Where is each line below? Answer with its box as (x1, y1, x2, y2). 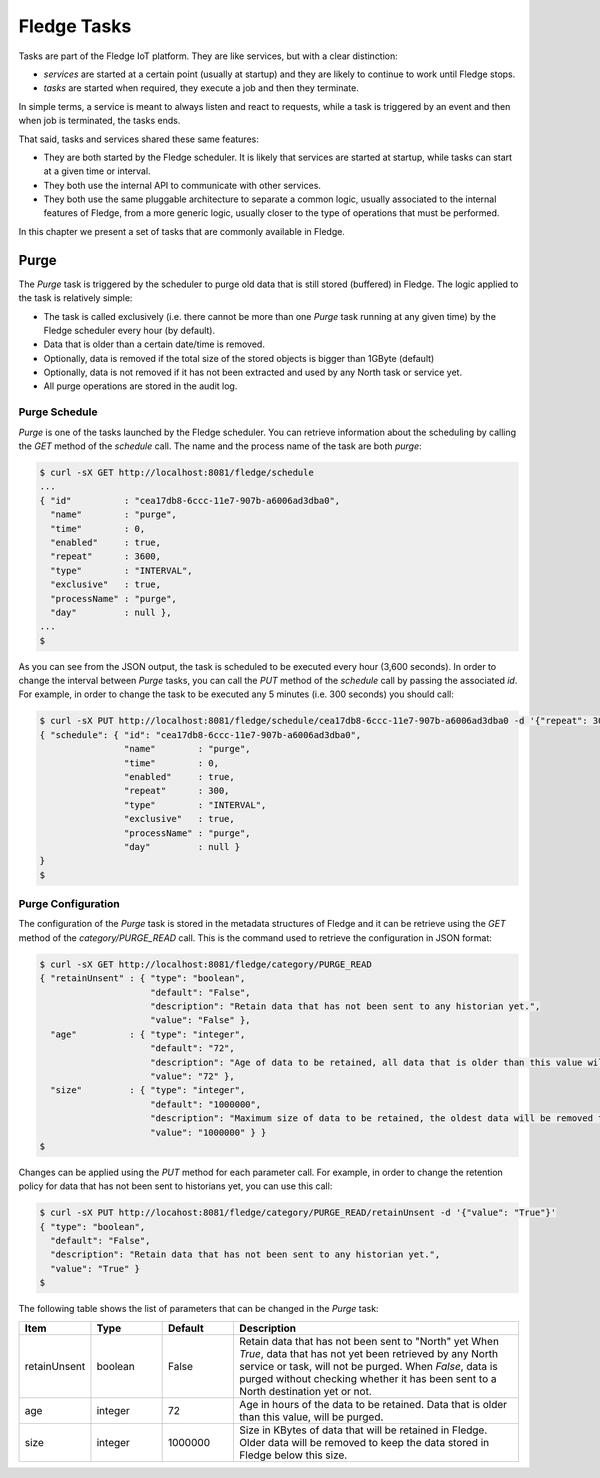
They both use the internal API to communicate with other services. (43, 179, 322, 191)
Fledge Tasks (18, 15, 132, 37)
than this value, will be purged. (239, 1410, 384, 1424)
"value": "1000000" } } (150, 1126, 267, 1138)
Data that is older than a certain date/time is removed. (43, 338, 265, 350)
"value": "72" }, (150, 1070, 235, 1082)
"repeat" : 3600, (50, 551, 162, 562)
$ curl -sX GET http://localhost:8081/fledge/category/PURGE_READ (39, 958, 372, 970)
